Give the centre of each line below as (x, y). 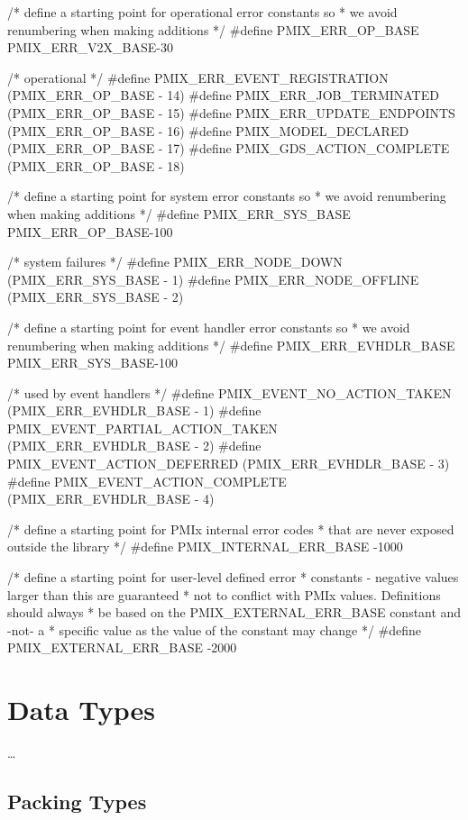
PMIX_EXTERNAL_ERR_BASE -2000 (122, 647)
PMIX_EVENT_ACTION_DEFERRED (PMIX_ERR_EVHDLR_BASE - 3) (229, 464)
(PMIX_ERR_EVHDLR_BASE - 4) (111, 499)
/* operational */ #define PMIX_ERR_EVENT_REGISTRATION (198, 77)
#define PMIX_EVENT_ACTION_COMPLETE (147, 481)
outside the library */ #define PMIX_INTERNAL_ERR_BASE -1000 (205, 547)
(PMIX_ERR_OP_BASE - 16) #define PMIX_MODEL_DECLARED (208, 130)
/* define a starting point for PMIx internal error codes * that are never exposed (231, 528)
